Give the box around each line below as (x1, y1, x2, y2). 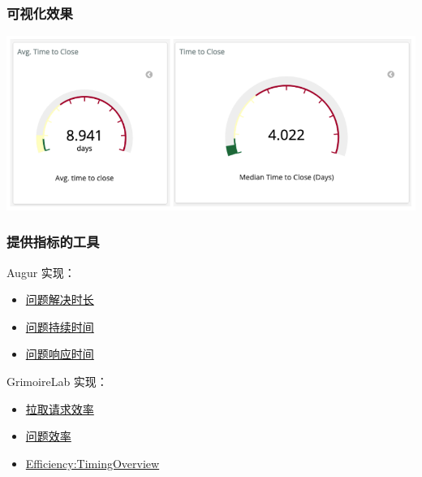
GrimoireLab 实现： (6, 372, 108, 389)
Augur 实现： (6, 263, 75, 280)
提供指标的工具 (6, 232, 100, 252)
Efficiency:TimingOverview (25, 454, 160, 471)
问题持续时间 (25, 318, 94, 335)
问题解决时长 (25, 291, 94, 308)
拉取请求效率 (25, 400, 94, 417)
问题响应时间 (25, 345, 94, 362)
